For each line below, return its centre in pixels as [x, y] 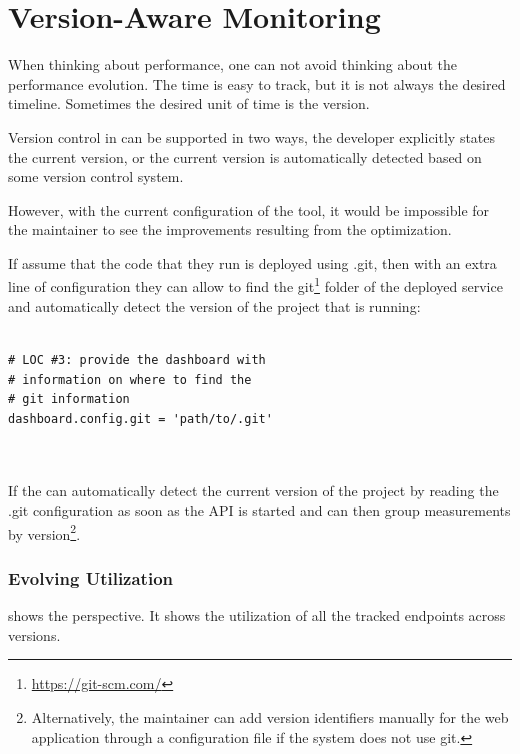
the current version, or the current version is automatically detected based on [245, 156]
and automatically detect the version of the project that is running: [214, 305]
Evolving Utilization [91, 577]
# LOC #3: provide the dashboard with [137, 359]
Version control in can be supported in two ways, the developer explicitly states [252, 136]
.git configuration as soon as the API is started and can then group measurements [259, 510]
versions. [34, 634]
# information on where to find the [130, 379]
